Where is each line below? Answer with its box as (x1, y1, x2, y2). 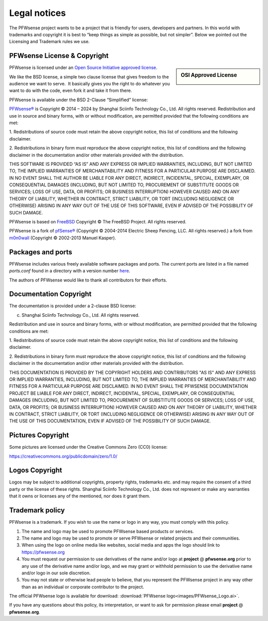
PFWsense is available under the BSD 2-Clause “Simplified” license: (9, 97, 148, 103)
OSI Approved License (181, 72, 237, 79)
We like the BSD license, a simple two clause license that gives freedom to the (9, 73, 169, 79)
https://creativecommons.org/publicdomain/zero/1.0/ (9, 453, 118, 459)
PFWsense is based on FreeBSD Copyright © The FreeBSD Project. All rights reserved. (9, 219, 187, 225)
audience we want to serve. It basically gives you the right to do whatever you (9, 81, 170, 87)
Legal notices (9, 7, 66, 18)
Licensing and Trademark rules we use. (9, 39, 90, 45)
